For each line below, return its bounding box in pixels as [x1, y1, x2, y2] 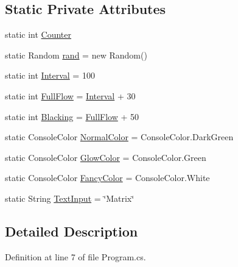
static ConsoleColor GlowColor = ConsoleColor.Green [5, 151, 206, 163]
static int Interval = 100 [5, 69, 95, 82]
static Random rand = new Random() [5, 48, 147, 61]
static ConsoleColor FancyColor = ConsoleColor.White [5, 171, 210, 184]
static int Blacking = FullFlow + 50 [5, 110, 139, 123]
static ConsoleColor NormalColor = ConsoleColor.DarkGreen [5, 130, 234, 143]
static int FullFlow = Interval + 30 [5, 89, 136, 102]
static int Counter [5, 28, 72, 41]
